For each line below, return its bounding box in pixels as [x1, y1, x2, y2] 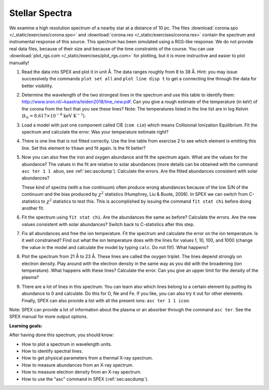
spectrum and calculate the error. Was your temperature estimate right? [21, 129, 169, 135]
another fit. [21, 205, 44, 211]
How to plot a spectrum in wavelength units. [21, 341, 112, 347]
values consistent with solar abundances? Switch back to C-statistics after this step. [21, 221, 195, 227]
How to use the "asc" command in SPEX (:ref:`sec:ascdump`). [21, 376, 149, 382]
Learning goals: [9, 323, 42, 329]
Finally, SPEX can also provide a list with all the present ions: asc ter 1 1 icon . [21, 297, 190, 303]
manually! [9, 60, 29, 66]
